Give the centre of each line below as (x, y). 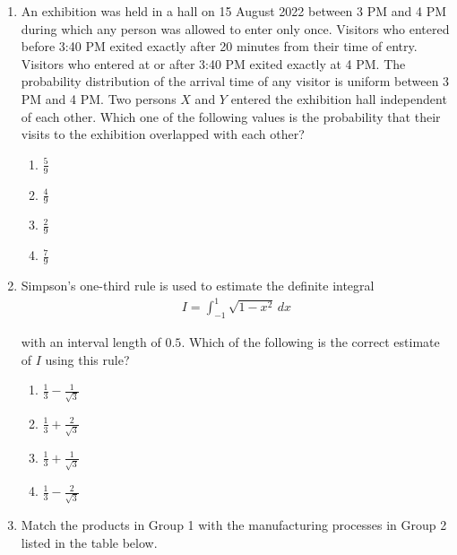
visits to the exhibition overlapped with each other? (163, 134)
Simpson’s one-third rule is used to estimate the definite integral (198, 286)
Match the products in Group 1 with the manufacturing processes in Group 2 (234, 524)
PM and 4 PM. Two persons (99, 98)
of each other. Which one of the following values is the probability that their (231, 116)
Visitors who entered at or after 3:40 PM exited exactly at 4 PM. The (213, 63)
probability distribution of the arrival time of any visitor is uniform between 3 (235, 81)
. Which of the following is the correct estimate (310, 341)
